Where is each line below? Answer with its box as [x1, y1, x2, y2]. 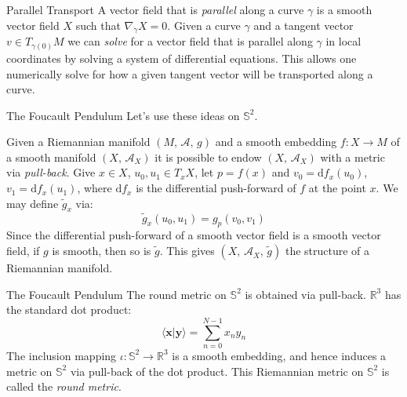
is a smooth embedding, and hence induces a [172, 347, 387, 363]
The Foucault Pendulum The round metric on [6, 286, 227, 302]
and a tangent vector [253, 16, 354, 33]
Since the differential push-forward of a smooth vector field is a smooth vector [6, 227, 381, 243]
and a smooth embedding [215, 133, 337, 150]
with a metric [320, 148, 385, 165]
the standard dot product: [6, 301, 132, 318]
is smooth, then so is [52, 242, 151, 259]
